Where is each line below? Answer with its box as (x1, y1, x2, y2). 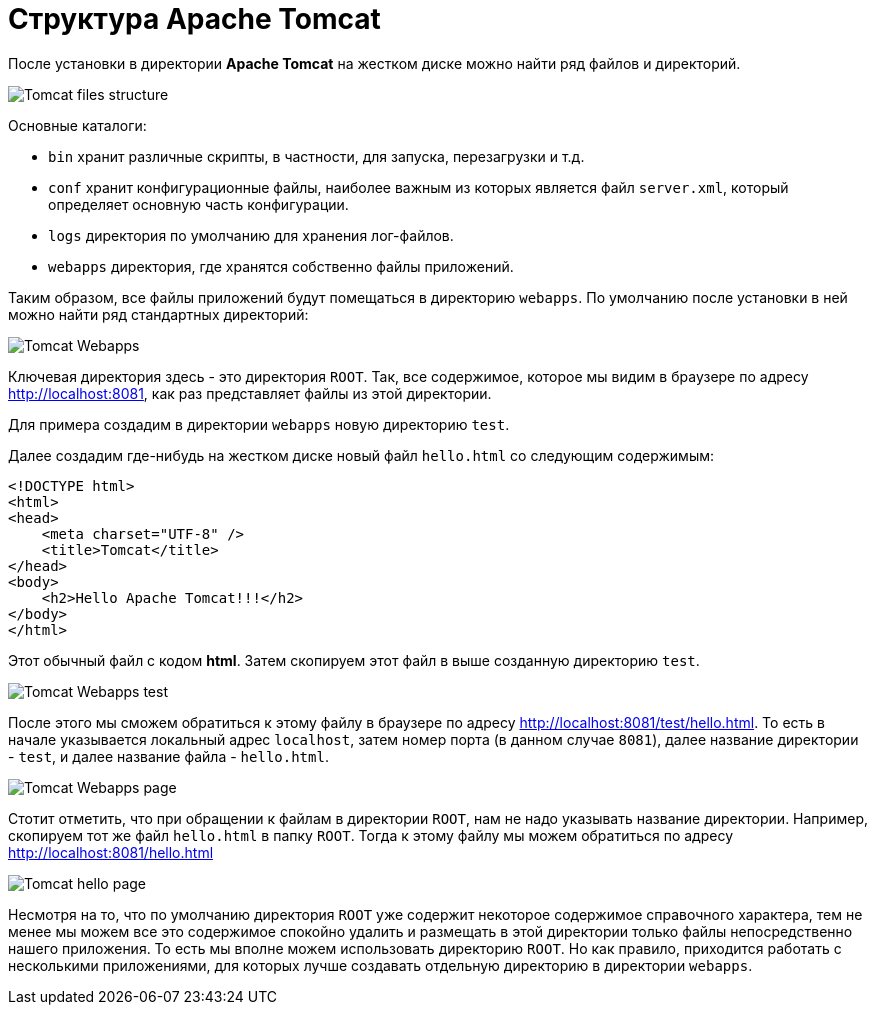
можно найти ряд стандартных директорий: (8, 305, 309, 323)
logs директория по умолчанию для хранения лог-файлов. (48, 226, 454, 244)
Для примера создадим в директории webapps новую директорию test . (8, 415, 510, 433)
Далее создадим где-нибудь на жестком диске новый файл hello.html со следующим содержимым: (8, 446, 714, 464)
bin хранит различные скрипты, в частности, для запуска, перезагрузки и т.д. (48, 147, 585, 165)
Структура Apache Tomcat (8, 2, 381, 36)
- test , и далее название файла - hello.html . (8, 747, 329, 765)
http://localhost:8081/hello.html (8, 843, 214, 861)
